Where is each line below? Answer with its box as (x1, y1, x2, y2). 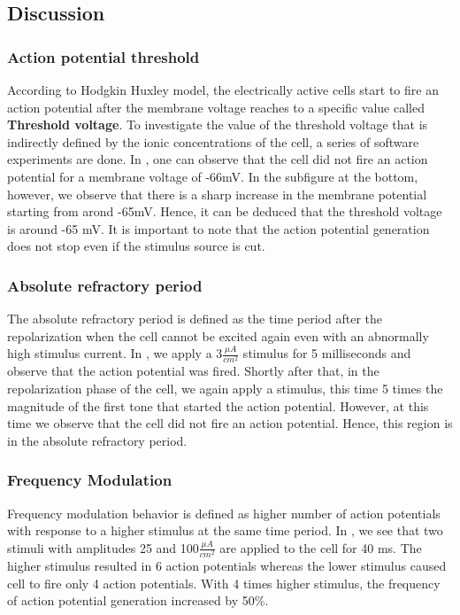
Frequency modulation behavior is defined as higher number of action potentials (7, 503, 441, 522)
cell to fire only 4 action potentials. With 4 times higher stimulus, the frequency (7, 573, 441, 592)
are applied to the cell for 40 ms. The (219, 538, 422, 557)
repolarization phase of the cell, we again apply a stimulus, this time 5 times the (7, 379, 443, 398)
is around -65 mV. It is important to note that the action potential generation (7, 219, 430, 237)
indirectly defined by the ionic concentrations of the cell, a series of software (7, 132, 419, 151)
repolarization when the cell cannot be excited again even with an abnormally (7, 326, 429, 345)
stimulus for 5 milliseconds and (242, 344, 411, 362)
